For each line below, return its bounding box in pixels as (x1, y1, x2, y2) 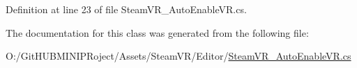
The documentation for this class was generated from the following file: (6, 25, 309, 40)
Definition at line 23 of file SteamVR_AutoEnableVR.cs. (6, 2, 247, 16)
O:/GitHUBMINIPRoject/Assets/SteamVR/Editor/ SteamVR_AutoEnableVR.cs (6, 49, 351, 63)
